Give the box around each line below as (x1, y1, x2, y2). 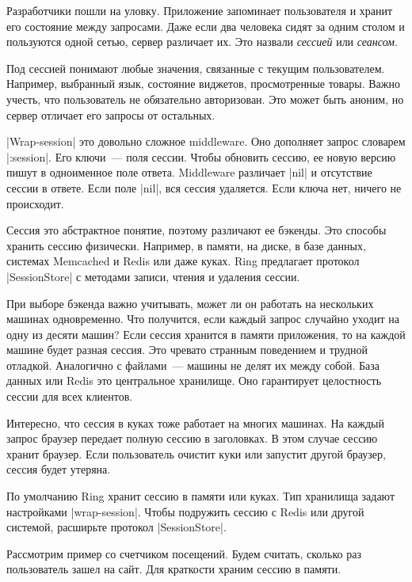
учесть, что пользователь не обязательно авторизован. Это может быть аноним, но (6, 90, 404, 107)
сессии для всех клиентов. (6, 388, 133, 405)
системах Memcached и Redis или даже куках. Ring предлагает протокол (6, 253, 360, 269)
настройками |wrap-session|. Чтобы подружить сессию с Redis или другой (6, 503, 364, 519)
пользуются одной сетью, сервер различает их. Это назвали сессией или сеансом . (6, 33, 398, 50)
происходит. (6, 195, 64, 211)
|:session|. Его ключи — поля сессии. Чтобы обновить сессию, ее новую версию (6, 148, 396, 165)
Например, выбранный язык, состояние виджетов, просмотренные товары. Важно (6, 75, 400, 92)
